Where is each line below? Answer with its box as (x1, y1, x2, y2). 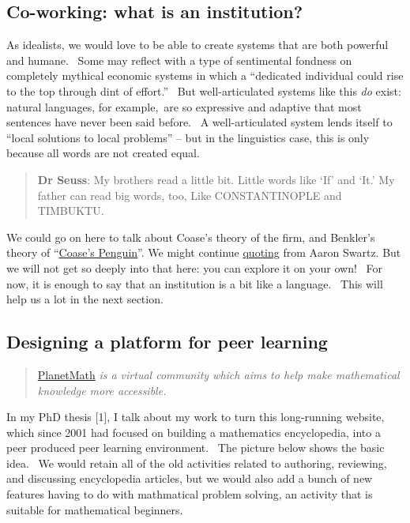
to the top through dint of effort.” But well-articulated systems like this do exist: (6, 82, 401, 99)
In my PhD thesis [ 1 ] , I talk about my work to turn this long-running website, (6, 408, 385, 425)
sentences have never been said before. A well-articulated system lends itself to (6, 114, 393, 130)
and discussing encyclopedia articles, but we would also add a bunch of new (6, 470, 373, 487)
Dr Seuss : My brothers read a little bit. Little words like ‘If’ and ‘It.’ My (37, 171, 395, 187)
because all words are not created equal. (6, 145, 200, 161)
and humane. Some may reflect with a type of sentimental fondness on (6, 51, 352, 68)
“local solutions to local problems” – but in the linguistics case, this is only (6, 129, 370, 145)
